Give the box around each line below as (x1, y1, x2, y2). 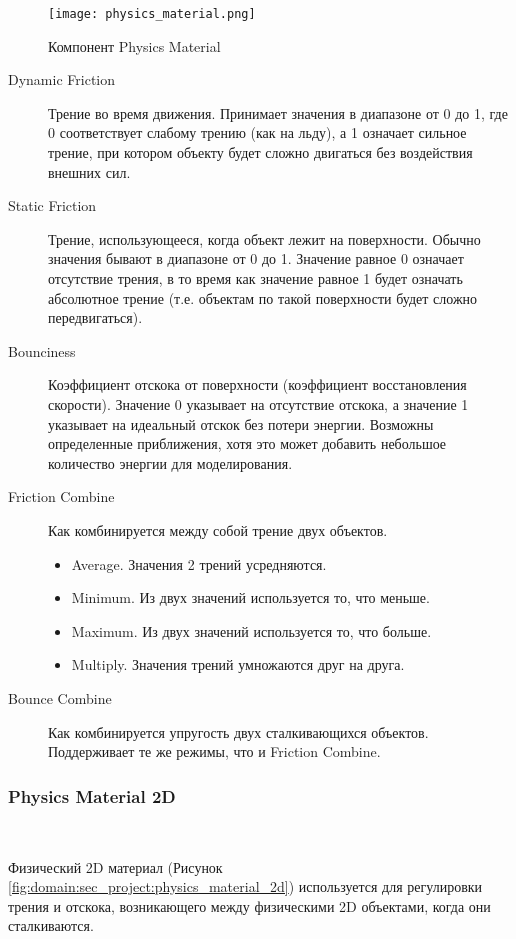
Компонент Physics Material (48, 35, 221, 56)
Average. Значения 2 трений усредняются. (71, 553, 327, 574)
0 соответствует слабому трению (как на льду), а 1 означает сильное (48, 122, 467, 143)
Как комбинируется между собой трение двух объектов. (48, 519, 388, 540)
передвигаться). (48, 307, 143, 328)
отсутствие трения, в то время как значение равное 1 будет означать (48, 268, 463, 288)
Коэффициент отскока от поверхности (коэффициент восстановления (48, 374, 467, 395)
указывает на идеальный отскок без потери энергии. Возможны (48, 413, 434, 434)
